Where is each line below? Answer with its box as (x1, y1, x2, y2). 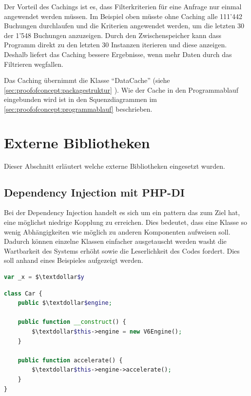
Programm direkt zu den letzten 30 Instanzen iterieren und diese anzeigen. (4, 40, 227, 50)
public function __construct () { (18, 318, 126, 326)
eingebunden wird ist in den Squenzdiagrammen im (4, 94, 157, 104)
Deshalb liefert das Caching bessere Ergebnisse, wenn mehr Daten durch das (4, 49, 232, 59)
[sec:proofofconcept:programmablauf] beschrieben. (4, 103, 153, 114)
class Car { (4, 290, 42, 297)
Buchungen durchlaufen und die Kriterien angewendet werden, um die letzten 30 (4, 20, 245, 31)
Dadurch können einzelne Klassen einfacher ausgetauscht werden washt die (4, 236, 227, 246)
